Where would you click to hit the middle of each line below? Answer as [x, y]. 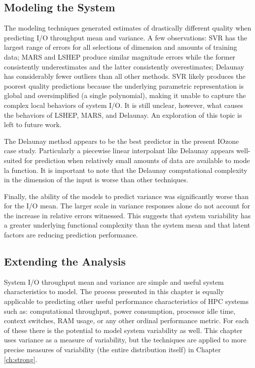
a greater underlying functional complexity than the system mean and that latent [127, 225]
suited [13, 160]
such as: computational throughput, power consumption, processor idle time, [120, 311]
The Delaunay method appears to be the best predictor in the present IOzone [122, 141]
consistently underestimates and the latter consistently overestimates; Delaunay [124, 66]
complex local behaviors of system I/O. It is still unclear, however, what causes [124, 105]
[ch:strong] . [21, 359]
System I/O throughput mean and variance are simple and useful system [114, 282]
